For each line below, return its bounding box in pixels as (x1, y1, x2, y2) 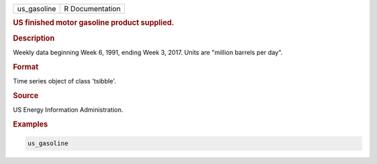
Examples (13, 119, 48, 129)
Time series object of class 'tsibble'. (13, 76, 117, 85)
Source (13, 90, 39, 100)
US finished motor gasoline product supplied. (13, 18, 175, 28)
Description (13, 33, 55, 43)
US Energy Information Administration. (13, 106, 124, 114)
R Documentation (64, 4, 121, 13)
